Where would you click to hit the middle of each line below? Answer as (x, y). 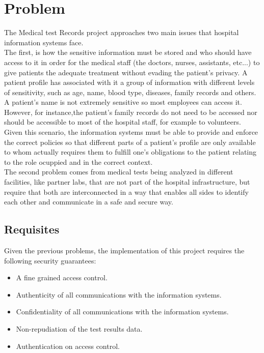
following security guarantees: (50, 260)
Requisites (32, 229)
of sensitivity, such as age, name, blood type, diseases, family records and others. (130, 92)
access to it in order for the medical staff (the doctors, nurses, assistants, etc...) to (132, 62)
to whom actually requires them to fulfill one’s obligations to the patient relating (130, 152)
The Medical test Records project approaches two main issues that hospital (122, 32)
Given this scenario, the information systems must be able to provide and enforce (131, 132)
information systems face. (44, 42)
